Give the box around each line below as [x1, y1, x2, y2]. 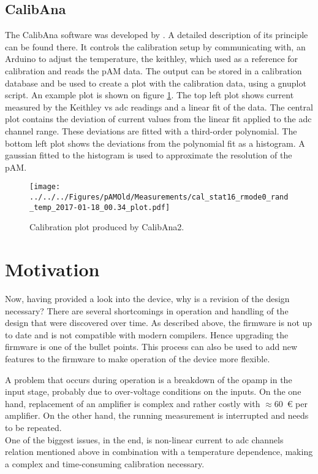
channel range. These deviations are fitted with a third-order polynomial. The [5, 124, 297, 137]
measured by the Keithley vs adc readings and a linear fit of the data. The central [5, 100, 313, 113]
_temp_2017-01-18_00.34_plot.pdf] [29, 203, 170, 212]
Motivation [5, 257, 100, 282]
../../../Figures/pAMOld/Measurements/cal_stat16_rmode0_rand [29, 192, 289, 201]
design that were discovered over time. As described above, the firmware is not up [5, 316, 312, 329]
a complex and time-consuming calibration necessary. [5, 457, 205, 470]
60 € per [274, 397, 308, 410]
